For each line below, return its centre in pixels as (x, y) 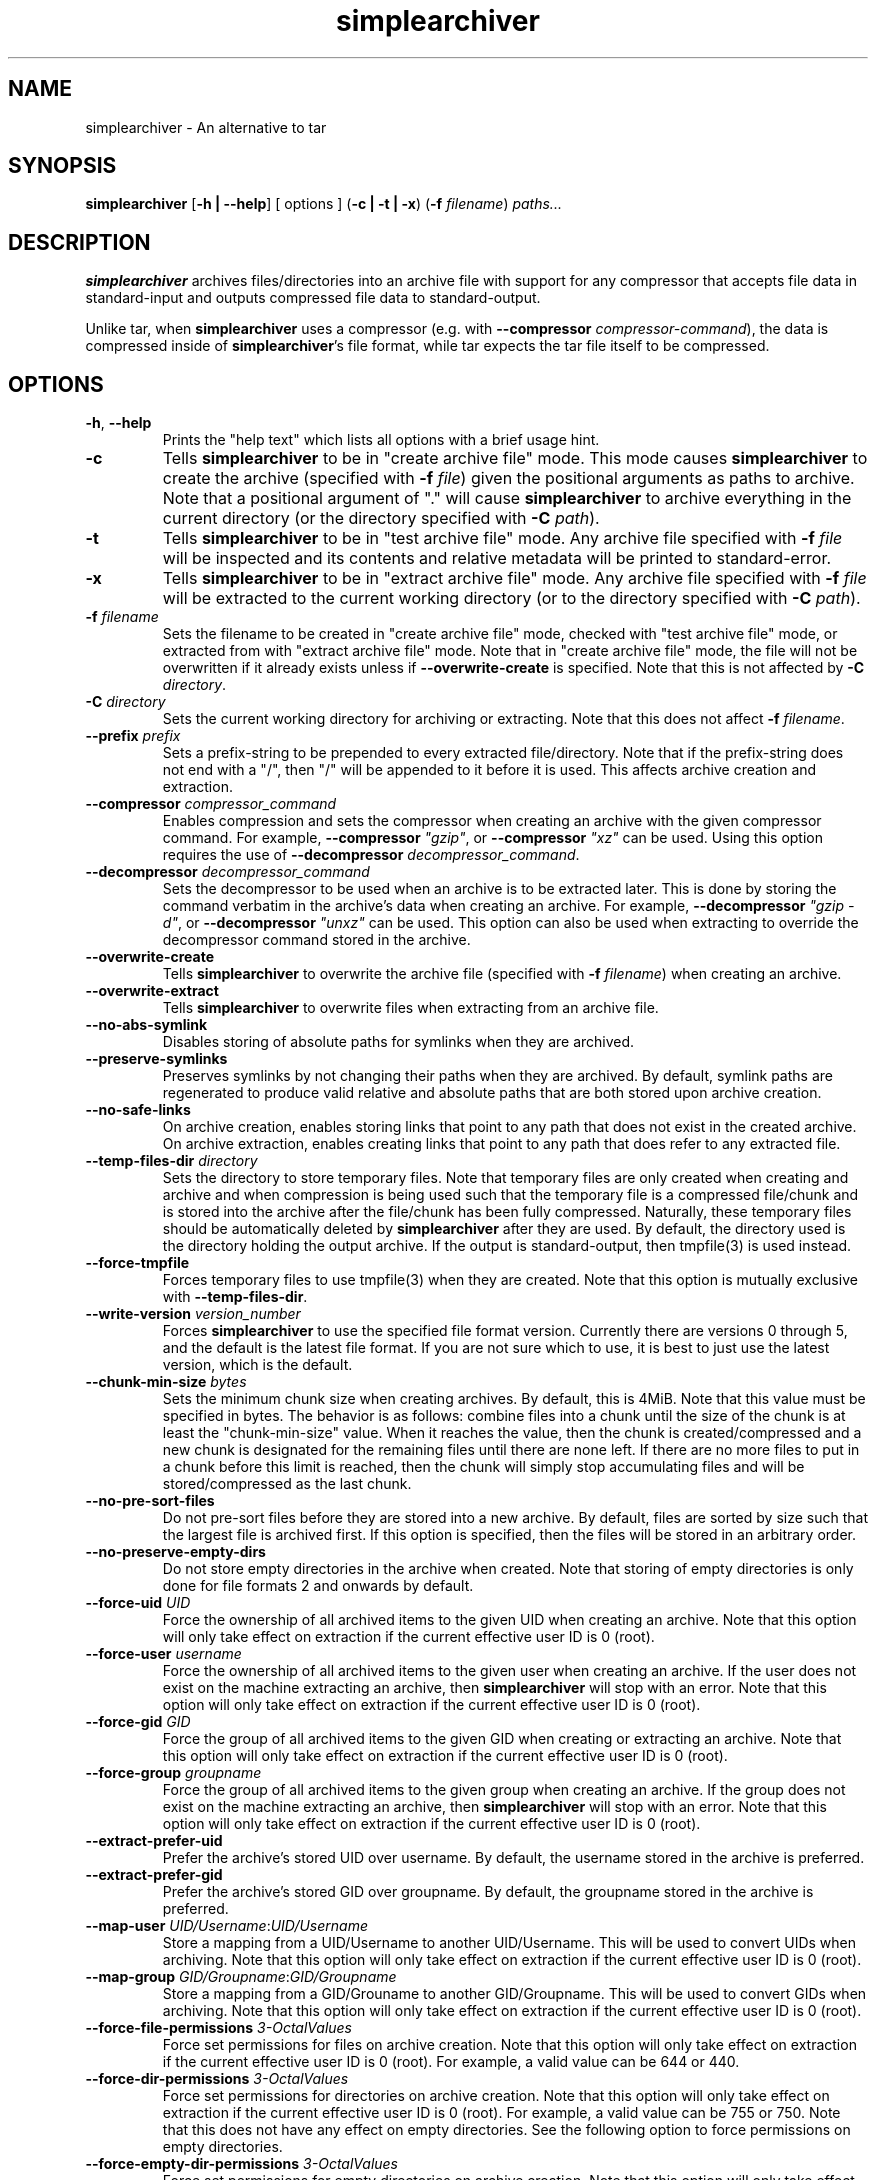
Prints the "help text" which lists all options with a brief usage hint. (381, 440)
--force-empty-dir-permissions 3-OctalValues (241, 2164)
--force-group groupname (173, 1773)
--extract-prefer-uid (154, 1841)
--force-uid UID (138, 1603)
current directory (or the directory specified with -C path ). (381, 518)
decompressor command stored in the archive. (316, 940)
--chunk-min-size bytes (166, 1382)
